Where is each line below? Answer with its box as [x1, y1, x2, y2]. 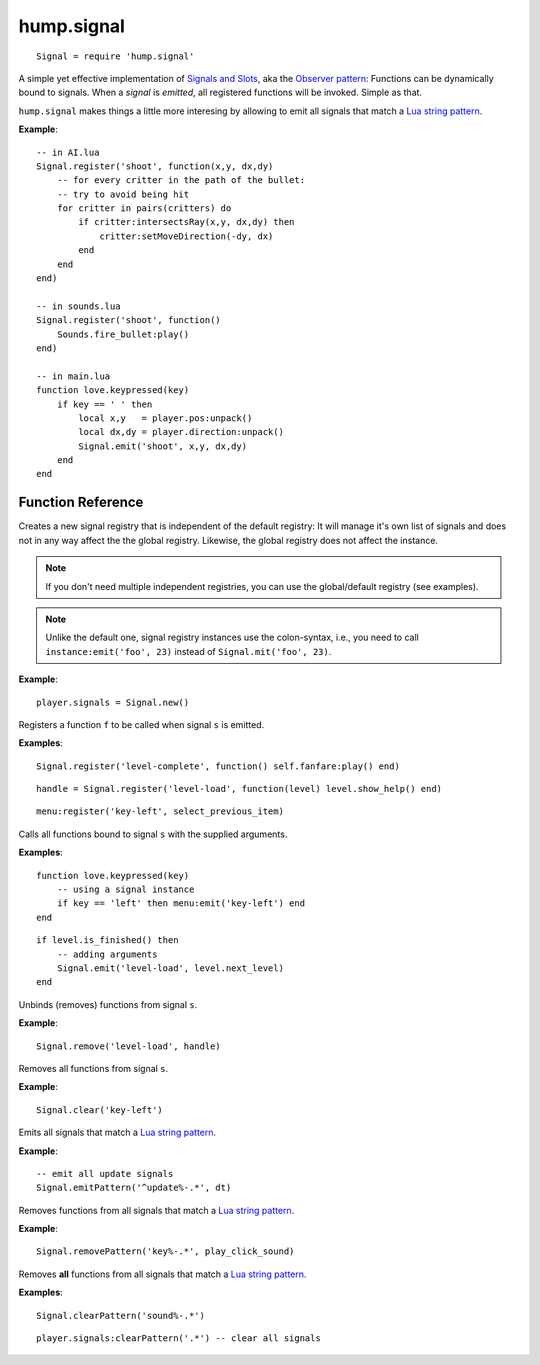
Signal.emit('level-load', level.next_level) [56, 962, 285, 974]
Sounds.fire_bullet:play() [56, 328, 190, 340]
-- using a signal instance [56, 884, 195, 895]
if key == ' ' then [56, 398, 153, 410]
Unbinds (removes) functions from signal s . [18, 998, 198, 1010]
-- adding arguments [56, 948, 158, 960]
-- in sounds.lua [36, 300, 121, 312]
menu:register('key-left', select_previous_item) [36, 806, 285, 817]
